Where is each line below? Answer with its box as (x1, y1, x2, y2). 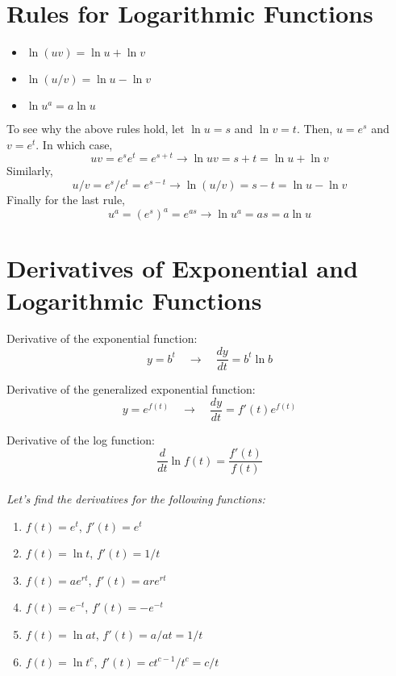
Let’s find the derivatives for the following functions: (6, 490, 265, 507)
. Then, (296, 120, 333, 137)
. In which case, (35, 136, 113, 152)
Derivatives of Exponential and (6, 252, 358, 285)
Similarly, (6, 162, 53, 179)
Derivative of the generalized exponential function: (6, 381, 256, 398)
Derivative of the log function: (6, 431, 155, 448)
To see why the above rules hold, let (6, 120, 185, 137)
